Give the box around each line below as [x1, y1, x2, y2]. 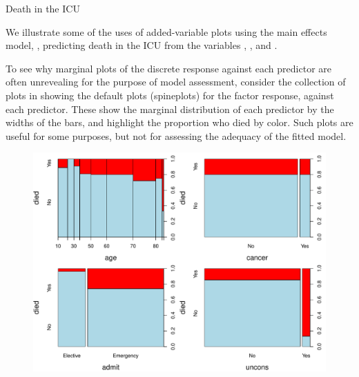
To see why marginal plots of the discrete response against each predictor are [6, 61, 331, 75]
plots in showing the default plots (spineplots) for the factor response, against [6, 88, 334, 102]
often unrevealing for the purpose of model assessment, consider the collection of [6, 74, 346, 89]
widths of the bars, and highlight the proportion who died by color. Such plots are [6, 115, 353, 130]
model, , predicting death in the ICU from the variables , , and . [6, 38, 278, 52]
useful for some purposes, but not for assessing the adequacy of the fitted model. [6, 128, 347, 143]
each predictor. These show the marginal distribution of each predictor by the [6, 101, 334, 116]
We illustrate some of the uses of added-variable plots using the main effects [6, 24, 327, 39]
